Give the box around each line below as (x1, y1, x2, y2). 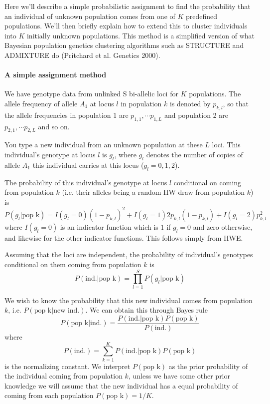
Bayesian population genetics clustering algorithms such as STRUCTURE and (4, 40, 244, 50)
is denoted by (169, 98, 211, 108)
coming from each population (4, 390, 94, 401)
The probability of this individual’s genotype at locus (4, 177, 167, 187)
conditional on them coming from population (4, 259, 141, 269)
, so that (223, 98, 249, 108)
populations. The (189, 88, 241, 99)
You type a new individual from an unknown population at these (4, 139, 203, 150)
